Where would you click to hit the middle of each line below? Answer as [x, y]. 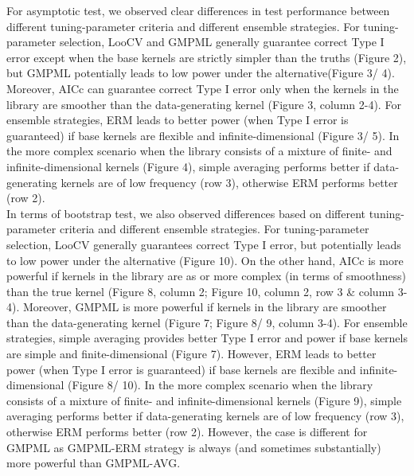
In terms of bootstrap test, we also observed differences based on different [186, 213]
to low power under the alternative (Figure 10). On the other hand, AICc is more [205, 260]
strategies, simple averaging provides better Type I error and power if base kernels [207, 338]
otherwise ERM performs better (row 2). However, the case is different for [187, 432]
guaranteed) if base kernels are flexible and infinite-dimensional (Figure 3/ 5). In [203, 135]
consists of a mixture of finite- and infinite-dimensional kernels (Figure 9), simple [204, 400]
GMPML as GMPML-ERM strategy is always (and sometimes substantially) [194, 447]
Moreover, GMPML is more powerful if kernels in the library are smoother [205, 307]
